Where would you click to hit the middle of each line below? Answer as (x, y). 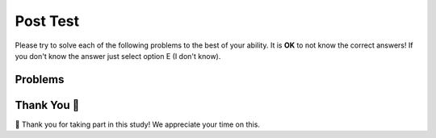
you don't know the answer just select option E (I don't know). (118, 56)
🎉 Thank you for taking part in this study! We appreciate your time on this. (137, 124)
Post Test (47, 21)
